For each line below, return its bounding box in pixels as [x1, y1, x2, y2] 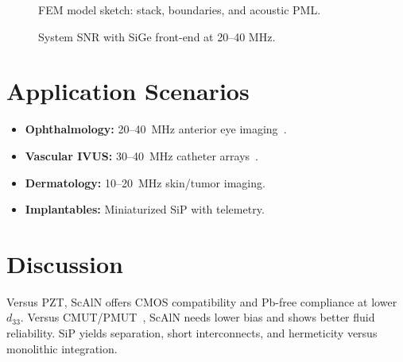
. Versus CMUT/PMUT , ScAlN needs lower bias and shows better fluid [20, 309, 375, 325]
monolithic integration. [6, 340, 118, 356]
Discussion [6, 247, 123, 279]
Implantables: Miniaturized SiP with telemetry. [25, 201, 265, 218]
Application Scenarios [6, 75, 250, 107]
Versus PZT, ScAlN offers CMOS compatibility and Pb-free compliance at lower [6, 293, 397, 310]
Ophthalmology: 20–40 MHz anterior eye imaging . [25, 121, 287, 137]
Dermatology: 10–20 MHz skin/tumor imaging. [25, 174, 265, 191]
